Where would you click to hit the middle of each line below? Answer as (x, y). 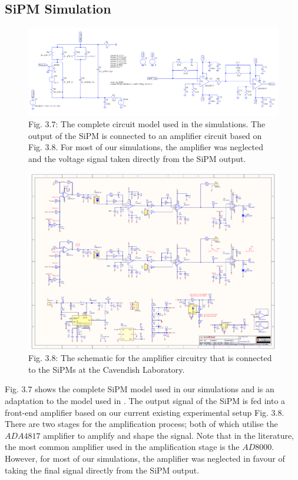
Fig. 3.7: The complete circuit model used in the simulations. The (147, 124)
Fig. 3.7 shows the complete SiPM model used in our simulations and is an (140, 389)
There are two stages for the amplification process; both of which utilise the (141, 424)
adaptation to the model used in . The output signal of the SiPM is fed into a (145, 401)
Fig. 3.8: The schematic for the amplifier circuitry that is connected (150, 358)
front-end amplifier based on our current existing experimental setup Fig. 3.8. (145, 412)
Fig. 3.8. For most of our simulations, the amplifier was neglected (146, 147)
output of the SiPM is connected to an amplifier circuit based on (145, 135)
